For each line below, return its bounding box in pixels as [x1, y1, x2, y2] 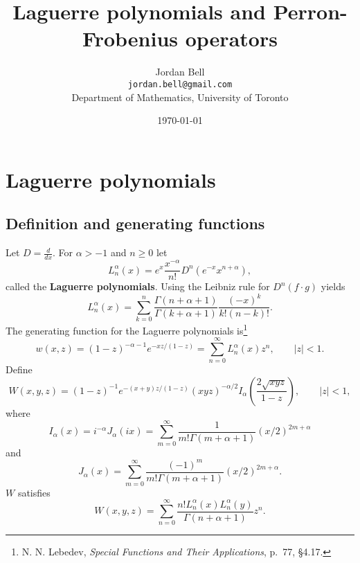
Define [6, 362, 33, 377]
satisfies [17, 485, 51, 499]
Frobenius [82, 24, 179, 53]
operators [185, 24, 278, 53]
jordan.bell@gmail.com [127, 79, 233, 89]
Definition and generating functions [6, 213, 265, 234]
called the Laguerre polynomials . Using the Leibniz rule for [6, 279, 270, 294]
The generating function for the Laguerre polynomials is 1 [6, 321, 248, 337]
